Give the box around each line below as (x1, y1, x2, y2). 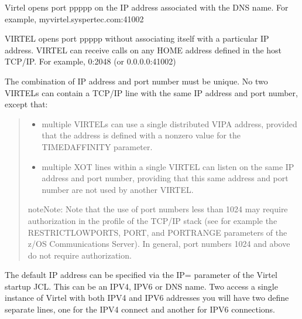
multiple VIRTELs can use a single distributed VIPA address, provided (42, 117, 297, 130)
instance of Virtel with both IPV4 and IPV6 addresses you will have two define (5, 291, 289, 304)
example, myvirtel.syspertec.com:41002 (5, 12, 144, 25)
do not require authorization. (28, 249, 132, 261)
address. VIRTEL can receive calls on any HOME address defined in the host (5, 43, 282, 56)
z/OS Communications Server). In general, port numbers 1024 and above (28, 237, 290, 250)
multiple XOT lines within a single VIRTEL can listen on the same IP (42, 160, 294, 172)
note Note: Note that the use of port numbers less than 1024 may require (28, 203, 288, 215)
